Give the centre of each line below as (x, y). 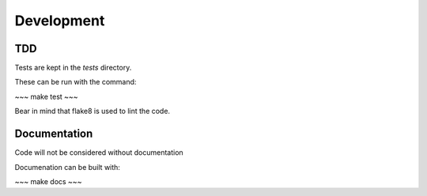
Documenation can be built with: (67, 167)
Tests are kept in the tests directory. (73, 68)
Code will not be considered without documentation (99, 153)
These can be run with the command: (76, 82)
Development (60, 21)
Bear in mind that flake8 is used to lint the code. (92, 111)
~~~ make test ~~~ (46, 96)
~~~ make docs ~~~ (48, 181)
